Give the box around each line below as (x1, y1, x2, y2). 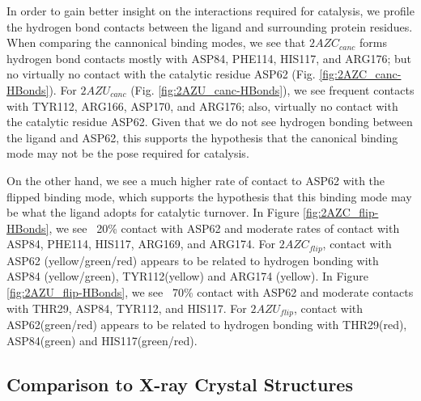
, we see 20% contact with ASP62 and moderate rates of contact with (49, 219, 400, 236)
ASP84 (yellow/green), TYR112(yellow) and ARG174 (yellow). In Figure (6, 268, 369, 285)
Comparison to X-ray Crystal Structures (6, 371, 353, 396)
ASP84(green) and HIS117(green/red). (6, 331, 198, 348)
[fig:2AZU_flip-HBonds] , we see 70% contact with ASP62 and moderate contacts (6, 283, 414, 300)
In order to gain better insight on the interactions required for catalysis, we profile (6, 2, 415, 19)
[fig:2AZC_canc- (319, 65, 402, 82)
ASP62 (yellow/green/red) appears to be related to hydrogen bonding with (6, 251, 379, 268)
